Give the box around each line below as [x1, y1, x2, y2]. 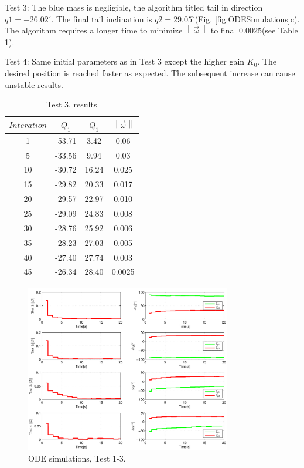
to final [210, 24, 237, 36]
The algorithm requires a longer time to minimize [5, 24, 183, 36]
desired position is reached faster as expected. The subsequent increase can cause [5, 66, 295, 79]
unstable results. [5, 78, 63, 90]
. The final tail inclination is [51, 12, 152, 25]
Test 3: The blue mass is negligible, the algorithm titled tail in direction [5, 1, 263, 13]
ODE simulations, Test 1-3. [28, 452, 126, 464]
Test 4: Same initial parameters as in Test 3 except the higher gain [5, 55, 245, 68]
